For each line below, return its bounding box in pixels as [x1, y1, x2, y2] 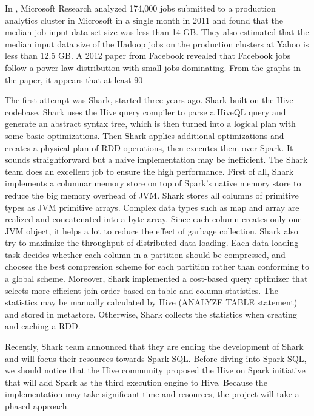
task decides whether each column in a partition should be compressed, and [5, 248, 286, 261]
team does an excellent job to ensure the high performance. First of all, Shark [5, 165, 294, 177]
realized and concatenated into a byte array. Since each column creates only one [5, 213, 302, 225]
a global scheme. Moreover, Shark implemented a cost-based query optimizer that [5, 272, 308, 285]
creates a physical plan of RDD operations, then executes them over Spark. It [5, 141, 293, 154]
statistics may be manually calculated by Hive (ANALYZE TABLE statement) [5, 296, 298, 309]
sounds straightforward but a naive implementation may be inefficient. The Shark [5, 153, 308, 166]
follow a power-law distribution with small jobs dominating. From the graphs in [5, 61, 301, 73]
